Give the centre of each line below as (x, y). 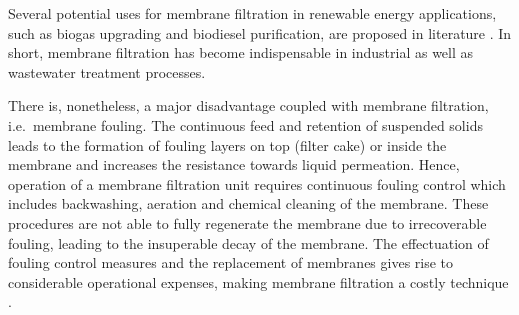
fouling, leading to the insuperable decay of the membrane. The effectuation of (248, 242)
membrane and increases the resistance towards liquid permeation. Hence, (234, 164)
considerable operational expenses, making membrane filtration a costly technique (258, 281)
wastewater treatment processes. (107, 71)
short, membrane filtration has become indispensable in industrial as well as (241, 52)
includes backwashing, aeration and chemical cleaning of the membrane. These (248, 203)
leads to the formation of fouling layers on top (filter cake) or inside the (227, 144)
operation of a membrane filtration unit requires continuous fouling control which (257, 183)
